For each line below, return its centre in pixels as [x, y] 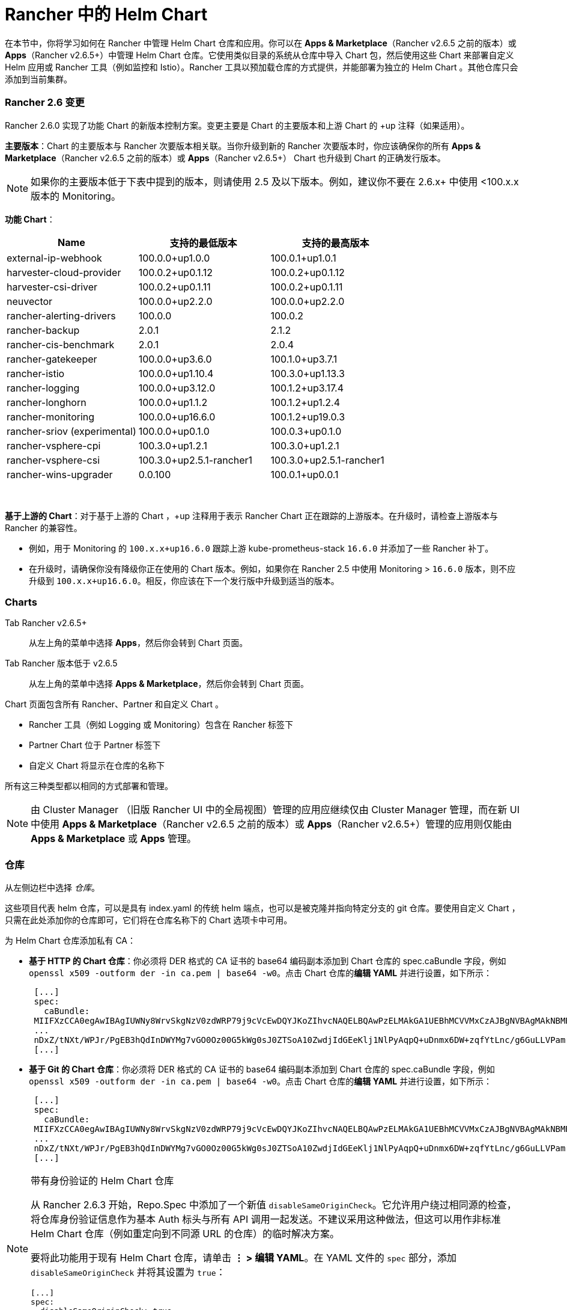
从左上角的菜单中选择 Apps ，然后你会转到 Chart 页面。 [138, 643]
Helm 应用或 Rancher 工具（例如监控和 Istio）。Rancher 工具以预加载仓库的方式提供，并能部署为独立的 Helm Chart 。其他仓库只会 [262, 67]
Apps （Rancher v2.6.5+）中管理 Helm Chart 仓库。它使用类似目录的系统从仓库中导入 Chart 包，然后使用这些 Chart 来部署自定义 [259, 55]
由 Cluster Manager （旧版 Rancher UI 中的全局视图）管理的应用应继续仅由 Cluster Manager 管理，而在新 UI [275, 810]
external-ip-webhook [54, 258]
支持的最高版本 [335, 243]
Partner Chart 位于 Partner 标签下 [95, 745]
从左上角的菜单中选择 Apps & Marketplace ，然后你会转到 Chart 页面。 [169, 684]
